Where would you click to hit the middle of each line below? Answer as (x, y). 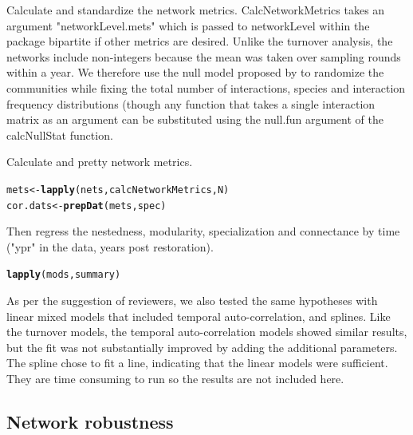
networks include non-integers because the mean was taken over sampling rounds (204, 56)
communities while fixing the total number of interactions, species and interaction (206, 87)
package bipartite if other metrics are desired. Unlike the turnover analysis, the (200, 41)
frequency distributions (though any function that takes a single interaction (191, 103)
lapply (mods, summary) (64, 275)
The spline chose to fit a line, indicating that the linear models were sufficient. (197, 363)
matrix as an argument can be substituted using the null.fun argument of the (195, 119)
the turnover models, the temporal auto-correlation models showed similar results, (207, 332)
